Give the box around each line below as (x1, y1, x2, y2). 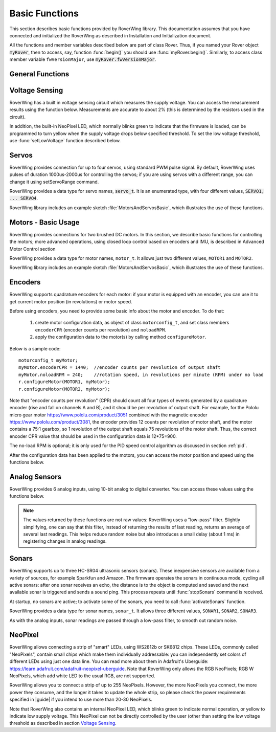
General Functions (9, 70, 70, 78)
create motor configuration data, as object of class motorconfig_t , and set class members (35, 320, 229, 326)
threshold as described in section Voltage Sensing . (9, 720, 117, 726)
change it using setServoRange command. (9, 179, 99, 185)
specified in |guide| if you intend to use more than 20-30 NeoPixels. (9, 696, 153, 703)
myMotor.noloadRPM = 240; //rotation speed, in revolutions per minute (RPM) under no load (18, 371, 264, 378)
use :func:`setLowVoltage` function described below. (9, 137, 121, 143)
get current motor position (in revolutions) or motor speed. (9, 298, 132, 304)
